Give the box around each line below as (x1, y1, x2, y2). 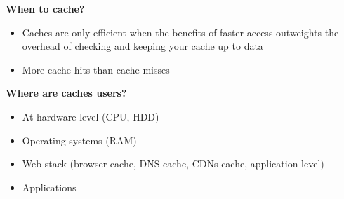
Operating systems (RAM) (22, 132, 137, 147)
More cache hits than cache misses (22, 62, 170, 76)
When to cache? (6, 1, 85, 15)
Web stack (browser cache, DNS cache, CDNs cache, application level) (22, 156, 324, 171)
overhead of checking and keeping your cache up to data (22, 39, 263, 53)
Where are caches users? (6, 85, 127, 100)
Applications (22, 179, 77, 194)
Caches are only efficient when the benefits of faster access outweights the (22, 25, 339, 39)
